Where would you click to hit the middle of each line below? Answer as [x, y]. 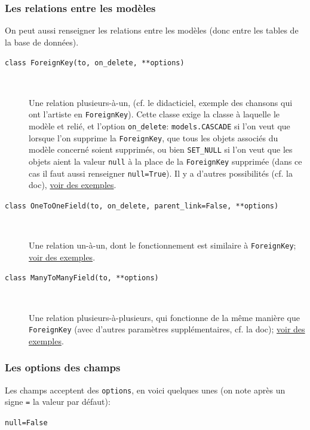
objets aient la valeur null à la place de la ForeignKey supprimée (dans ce [165, 161]
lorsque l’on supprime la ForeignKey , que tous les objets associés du [154, 137]
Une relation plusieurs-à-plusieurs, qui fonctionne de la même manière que [164, 317]
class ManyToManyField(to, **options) [82, 278]
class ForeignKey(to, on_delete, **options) [95, 63]
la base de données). [42, 42]
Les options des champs [63, 367]
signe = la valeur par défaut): [58, 402]
